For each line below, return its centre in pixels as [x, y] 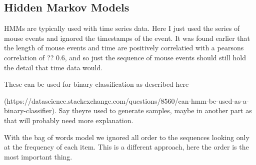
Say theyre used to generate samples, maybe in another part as [155, 110]
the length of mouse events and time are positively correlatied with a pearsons [124, 48]
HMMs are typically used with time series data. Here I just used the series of [122, 28]
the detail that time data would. [53, 67]
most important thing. [38, 156]
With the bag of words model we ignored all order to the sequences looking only [127, 137]
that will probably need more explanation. [69, 120]
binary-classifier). [30, 110]
